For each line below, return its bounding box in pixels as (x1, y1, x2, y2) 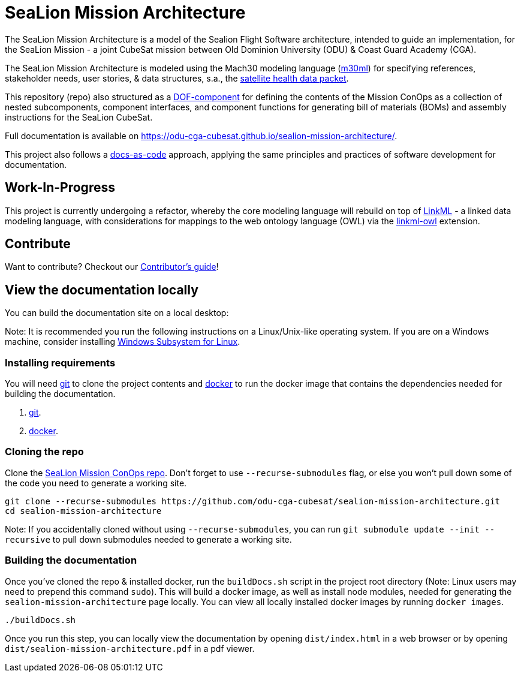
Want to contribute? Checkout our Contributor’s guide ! (5, 261, 219, 272)
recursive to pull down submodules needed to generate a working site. (5, 534, 292, 544)
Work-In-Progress (5, 180, 115, 195)
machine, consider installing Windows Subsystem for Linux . (5, 336, 240, 347)
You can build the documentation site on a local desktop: (5, 308, 229, 318)
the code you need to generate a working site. (5, 477, 187, 488)
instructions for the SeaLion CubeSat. (5, 112, 153, 122)
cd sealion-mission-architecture (5, 506, 162, 516)
